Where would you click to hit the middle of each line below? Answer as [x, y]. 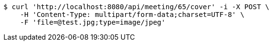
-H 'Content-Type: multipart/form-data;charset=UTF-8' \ [132, 15]
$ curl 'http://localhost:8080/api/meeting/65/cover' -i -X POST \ [136, 7]
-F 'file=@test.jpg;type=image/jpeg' [93, 22]
